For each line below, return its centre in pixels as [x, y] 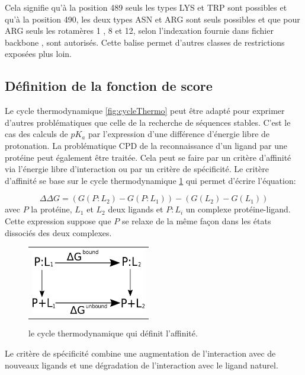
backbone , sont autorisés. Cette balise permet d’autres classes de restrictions [145, 42]
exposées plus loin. [38, 54]
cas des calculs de [36, 134]
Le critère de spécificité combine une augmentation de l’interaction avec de [140, 353]
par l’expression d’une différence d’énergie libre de [179, 134]
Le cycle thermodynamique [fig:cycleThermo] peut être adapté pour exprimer [145, 111]
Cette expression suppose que [58, 220]
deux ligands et [136, 209]
